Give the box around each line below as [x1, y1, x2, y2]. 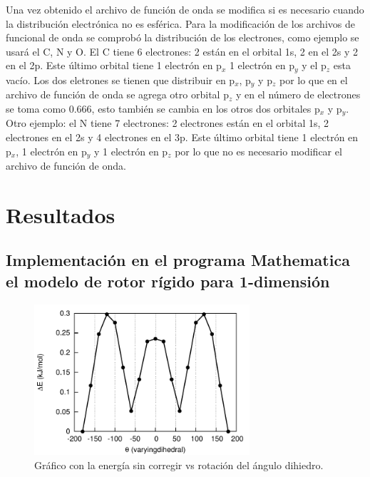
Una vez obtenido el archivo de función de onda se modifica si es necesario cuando [6, 2, 364, 16]
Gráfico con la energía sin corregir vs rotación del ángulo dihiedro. [34, 457, 324, 472]
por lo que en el [279, 72, 348, 87]
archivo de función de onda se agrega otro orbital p [6, 87, 229, 102]
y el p [302, 58, 327, 73]
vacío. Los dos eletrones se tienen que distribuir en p [6, 72, 235, 87]
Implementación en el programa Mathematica [6, 249, 350, 271]
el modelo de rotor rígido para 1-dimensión [6, 270, 330, 292]
